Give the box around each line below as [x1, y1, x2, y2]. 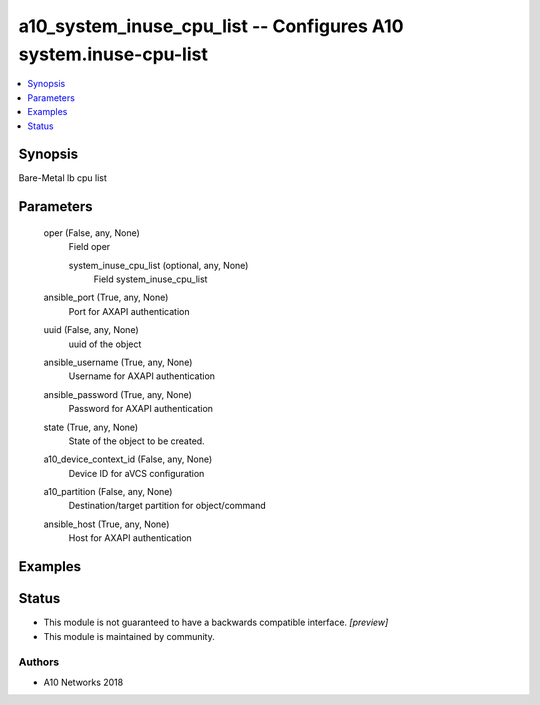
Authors [18, 655, 60, 669]
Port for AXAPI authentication [68, 305, 190, 317]
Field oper [68, 241, 111, 253]
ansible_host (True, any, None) [43, 518, 170, 530]
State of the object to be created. [68, 435, 205, 447]
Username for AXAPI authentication [68, 370, 215, 382]
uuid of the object [68, 338, 142, 350]
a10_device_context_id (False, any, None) [43, 453, 213, 465]
